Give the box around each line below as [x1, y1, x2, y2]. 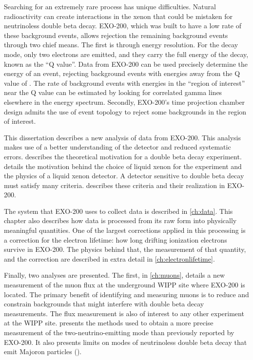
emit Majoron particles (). [4, 346, 82, 357]
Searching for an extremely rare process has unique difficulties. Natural [4, 1, 216, 11]
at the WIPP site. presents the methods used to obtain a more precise [4, 318, 214, 328]
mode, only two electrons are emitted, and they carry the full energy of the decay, [4, 49, 249, 59]
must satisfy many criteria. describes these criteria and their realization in [4, 180, 225, 190]
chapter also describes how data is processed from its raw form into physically [4, 215, 237, 226]
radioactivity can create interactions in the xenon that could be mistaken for [4, 11, 233, 21]
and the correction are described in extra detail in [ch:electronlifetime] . [4, 253, 215, 264]
